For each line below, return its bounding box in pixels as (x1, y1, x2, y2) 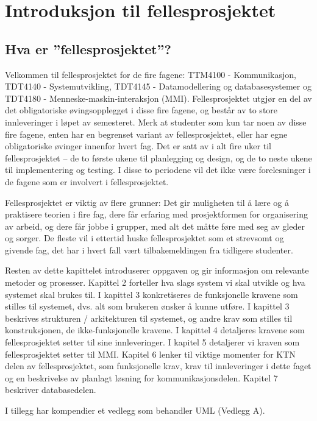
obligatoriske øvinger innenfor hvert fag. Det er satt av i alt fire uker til (5, 140, 271, 152)
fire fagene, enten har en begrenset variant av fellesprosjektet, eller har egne (5, 127, 288, 140)
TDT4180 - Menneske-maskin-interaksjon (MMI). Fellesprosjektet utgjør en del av (5, 91, 312, 104)
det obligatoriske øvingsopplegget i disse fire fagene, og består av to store (5, 104, 278, 116)
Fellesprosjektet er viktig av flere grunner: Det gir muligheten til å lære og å (5, 196, 289, 208)
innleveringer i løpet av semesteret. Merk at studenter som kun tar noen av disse (5, 115, 307, 128)
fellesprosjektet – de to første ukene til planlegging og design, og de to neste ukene (5, 151, 312, 164)
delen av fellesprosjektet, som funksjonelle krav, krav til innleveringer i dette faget (5, 359, 312, 372)
